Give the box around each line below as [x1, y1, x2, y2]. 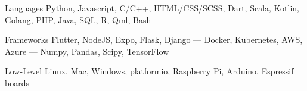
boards [5, 76, 29, 89]
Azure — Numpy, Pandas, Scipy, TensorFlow [5, 45, 169, 57]
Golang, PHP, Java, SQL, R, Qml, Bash [5, 13, 151, 26]
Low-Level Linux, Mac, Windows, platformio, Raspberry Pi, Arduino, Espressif [5, 65, 294, 77]
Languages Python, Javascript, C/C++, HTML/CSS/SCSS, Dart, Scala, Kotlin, [5, 2, 300, 14]
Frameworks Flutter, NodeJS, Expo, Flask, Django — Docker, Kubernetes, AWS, [5, 33, 303, 46]
